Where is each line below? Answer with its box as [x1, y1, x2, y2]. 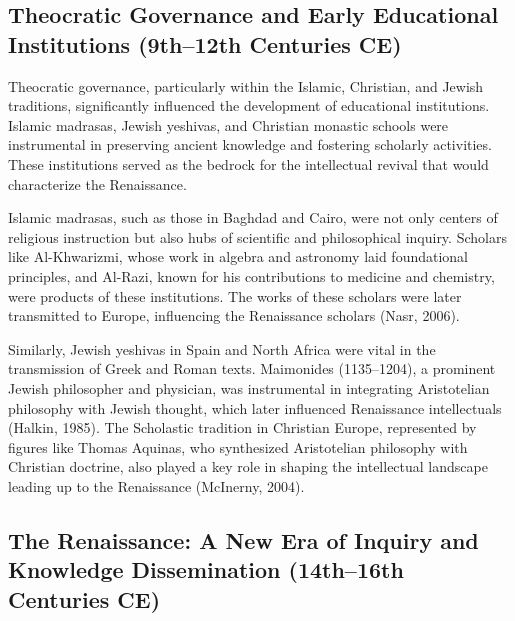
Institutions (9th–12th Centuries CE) [8, 28, 402, 59]
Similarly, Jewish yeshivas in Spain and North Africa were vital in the [8, 338, 436, 359]
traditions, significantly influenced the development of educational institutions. [8, 95, 490, 116]
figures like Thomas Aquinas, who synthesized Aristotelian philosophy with [8, 436, 468, 457]
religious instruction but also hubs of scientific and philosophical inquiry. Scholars [8, 226, 507, 247]
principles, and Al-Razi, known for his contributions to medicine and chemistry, [8, 265, 495, 286]
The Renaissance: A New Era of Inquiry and [8, 524, 479, 555]
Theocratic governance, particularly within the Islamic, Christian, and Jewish [8, 75, 484, 96]
